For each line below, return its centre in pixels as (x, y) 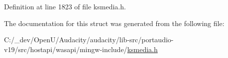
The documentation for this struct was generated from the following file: (114, 23)
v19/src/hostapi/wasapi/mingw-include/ (66, 49)
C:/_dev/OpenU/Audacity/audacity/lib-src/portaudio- (89, 40)
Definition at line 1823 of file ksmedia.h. (65, 6)
